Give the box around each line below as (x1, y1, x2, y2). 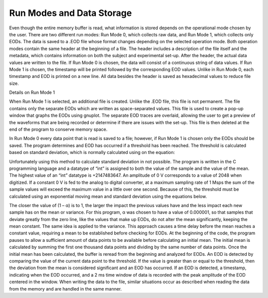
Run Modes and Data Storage (9, 7, 132, 18)
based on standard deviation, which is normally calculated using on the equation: (9, 149, 175, 155)
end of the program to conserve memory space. (9, 127, 108, 133)
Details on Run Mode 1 (9, 89, 55, 95)
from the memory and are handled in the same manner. (9, 286, 122, 292)
